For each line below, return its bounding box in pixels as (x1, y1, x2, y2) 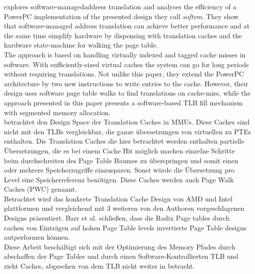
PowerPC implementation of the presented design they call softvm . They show (4, 11, 239, 21)
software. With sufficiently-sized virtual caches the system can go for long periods (4, 59, 249, 69)
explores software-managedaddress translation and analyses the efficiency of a (4, 1, 236, 11)
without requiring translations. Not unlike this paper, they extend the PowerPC (4, 69, 244, 79)
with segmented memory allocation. (4, 107, 111, 117)
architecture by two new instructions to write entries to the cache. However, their (4, 78, 249, 88)
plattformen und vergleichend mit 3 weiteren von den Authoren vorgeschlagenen (4, 203, 245, 213)
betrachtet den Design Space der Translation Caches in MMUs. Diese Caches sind (4, 117, 250, 127)
